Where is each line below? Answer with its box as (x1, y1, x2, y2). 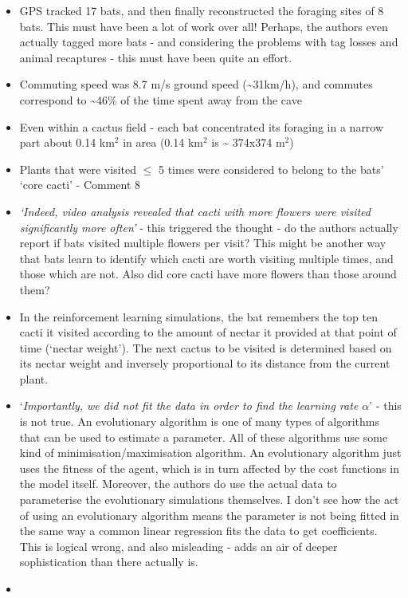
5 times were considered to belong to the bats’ (159, 160, 384, 177)
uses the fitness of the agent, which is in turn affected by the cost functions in (19, 459, 399, 476)
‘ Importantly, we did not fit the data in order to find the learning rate (19, 397, 359, 414)
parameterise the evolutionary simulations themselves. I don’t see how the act (19, 491, 399, 508)
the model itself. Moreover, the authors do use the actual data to (19, 475, 337, 492)
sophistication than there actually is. (19, 553, 198, 570)
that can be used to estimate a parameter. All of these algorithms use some (19, 428, 388, 445)
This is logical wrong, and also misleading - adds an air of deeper (19, 537, 338, 554)
